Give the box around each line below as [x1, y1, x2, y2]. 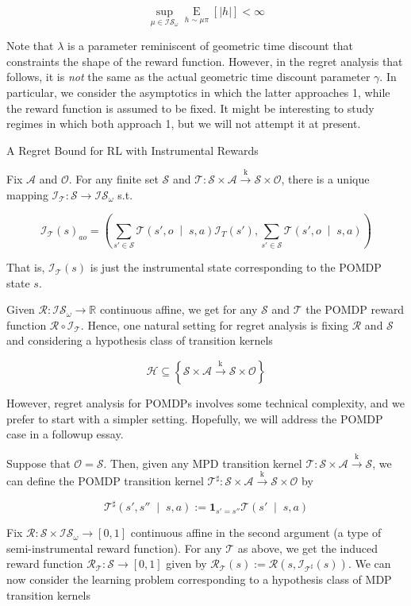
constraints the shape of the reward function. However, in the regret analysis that [6, 52, 403, 69]
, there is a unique [281, 171, 370, 187]
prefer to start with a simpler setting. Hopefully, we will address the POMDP [6, 410, 383, 427]
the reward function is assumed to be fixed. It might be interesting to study [6, 99, 375, 116]
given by [166, 555, 207, 572]
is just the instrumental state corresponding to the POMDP [90, 259, 382, 276]
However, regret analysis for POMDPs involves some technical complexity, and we [6, 395, 405, 411]
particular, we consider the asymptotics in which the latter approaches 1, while [6, 84, 390, 100]
